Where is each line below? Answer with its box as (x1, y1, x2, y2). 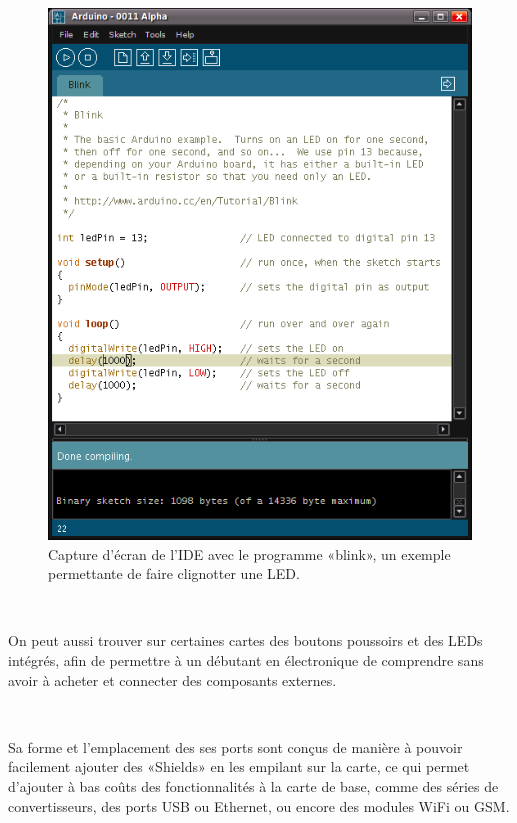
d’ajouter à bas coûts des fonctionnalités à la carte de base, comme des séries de (8, 775, 499, 796)
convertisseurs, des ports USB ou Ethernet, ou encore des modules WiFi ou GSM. (8, 795, 510, 816)
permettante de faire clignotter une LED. (48, 563, 300, 584)
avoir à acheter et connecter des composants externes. (8, 669, 337, 690)
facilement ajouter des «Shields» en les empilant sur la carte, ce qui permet (8, 756, 470, 777)
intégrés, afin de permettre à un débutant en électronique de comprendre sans (8, 650, 484, 670)
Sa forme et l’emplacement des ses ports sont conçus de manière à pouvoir (8, 736, 463, 757)
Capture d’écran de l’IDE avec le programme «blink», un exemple (48, 543, 451, 564)
